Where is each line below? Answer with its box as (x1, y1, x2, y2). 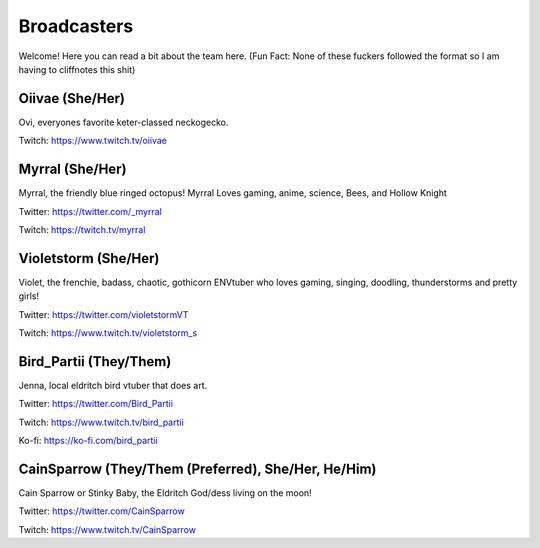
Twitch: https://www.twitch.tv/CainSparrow (18, 523, 197, 535)
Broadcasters (18, 15, 134, 37)
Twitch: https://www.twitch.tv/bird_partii (18, 416, 184, 428)
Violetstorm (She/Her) (18, 250, 160, 267)
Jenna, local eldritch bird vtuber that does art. (18, 379, 208, 391)
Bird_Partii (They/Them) (18, 353, 172, 370)
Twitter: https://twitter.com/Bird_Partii (18, 398, 174, 410)
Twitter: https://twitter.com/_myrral (18, 205, 162, 217)
